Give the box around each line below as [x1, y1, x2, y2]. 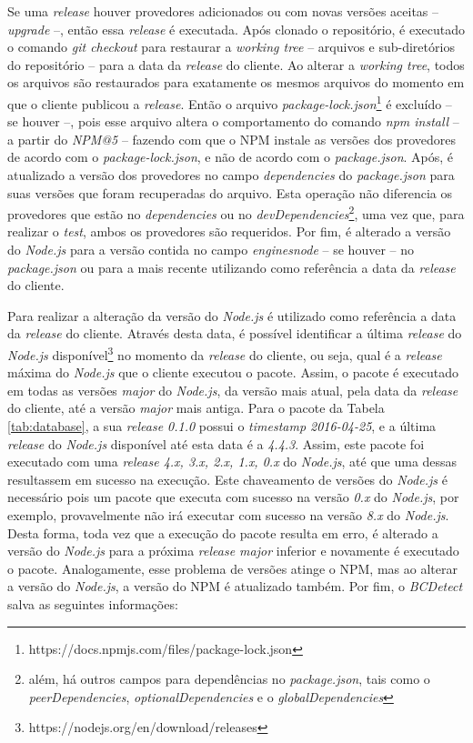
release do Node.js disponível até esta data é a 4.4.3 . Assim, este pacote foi [7, 434, 425, 453]
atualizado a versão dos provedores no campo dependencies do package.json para [7, 166, 455, 184]
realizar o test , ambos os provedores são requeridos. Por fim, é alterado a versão [7, 222, 451, 241]
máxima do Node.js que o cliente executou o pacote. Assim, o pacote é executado [7, 363, 458, 382]
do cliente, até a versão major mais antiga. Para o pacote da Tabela [7, 398, 385, 417]
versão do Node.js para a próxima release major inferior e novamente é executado [7, 541, 459, 560]
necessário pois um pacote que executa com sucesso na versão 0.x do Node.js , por [7, 487, 459, 507]
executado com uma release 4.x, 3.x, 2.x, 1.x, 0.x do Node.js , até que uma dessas [7, 452, 458, 471]
